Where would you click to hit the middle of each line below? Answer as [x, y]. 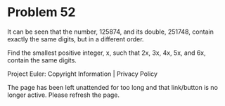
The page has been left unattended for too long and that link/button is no [112, 87]
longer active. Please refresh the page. [64, 95]
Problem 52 [41, 12]
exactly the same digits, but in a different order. [76, 39]
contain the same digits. [42, 60]
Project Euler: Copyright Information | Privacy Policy [83, 74]
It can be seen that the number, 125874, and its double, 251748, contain [111, 32]
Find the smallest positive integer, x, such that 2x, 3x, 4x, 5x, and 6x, [107, 53]
